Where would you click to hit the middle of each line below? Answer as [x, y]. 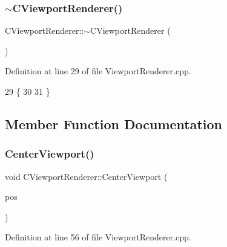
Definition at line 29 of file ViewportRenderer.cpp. [98, 71]
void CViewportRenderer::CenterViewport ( [86, 176]
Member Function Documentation [114, 123]
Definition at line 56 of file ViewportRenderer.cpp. [98, 237]
